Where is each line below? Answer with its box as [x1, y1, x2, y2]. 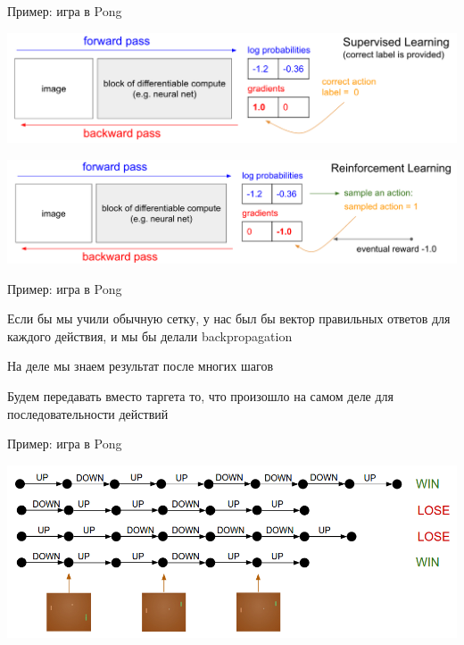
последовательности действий [7, 404, 169, 423]
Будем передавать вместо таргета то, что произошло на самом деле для [7, 386, 394, 405]
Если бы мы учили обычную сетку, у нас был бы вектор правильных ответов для [7, 309, 451, 328]
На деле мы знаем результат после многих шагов [7, 356, 274, 375]
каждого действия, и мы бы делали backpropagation [7, 326, 293, 345]
